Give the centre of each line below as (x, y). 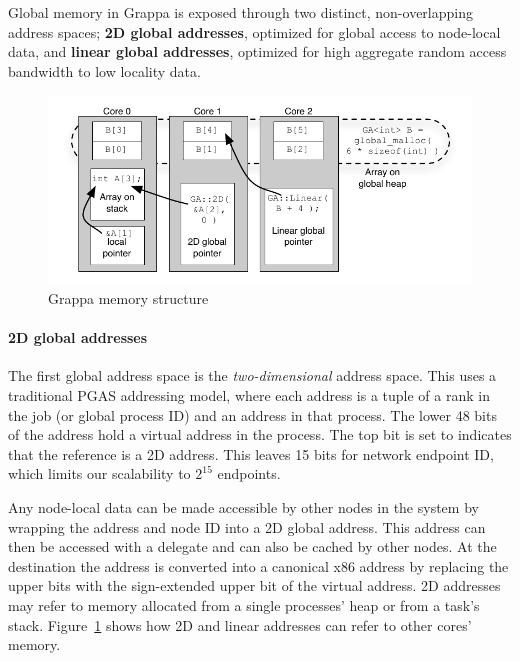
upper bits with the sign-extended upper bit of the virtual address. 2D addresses (254, 585)
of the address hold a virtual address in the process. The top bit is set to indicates (260, 434)
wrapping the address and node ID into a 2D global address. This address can (247, 526)
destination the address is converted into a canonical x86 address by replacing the (258, 565)
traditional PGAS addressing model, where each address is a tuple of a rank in (249, 395)
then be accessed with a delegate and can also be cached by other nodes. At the (252, 546)
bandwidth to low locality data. (104, 70)
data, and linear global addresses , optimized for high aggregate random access (257, 51)
